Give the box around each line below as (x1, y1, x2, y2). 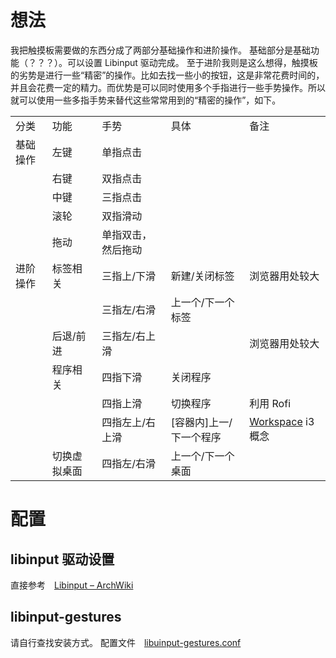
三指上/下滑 (101, 269, 156, 283)
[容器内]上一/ (170, 415, 233, 429)
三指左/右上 (101, 329, 156, 343)
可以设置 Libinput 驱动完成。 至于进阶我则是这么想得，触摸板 (66, 56, 318, 68)
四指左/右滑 (101, 456, 156, 470)
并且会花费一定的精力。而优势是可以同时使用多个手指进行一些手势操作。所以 (10, 81, 326, 93)
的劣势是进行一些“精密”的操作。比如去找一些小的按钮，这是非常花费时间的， (10, 69, 325, 81)
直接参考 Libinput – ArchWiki (10, 579, 134, 591)
